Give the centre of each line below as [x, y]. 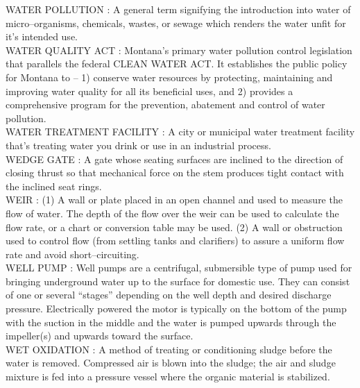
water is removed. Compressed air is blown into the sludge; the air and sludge [171, 363]
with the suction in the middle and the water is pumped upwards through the [171, 322]
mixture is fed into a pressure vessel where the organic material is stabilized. [168, 377]
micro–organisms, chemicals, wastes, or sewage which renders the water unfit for [176, 23]
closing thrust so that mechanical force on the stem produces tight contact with [175, 172]
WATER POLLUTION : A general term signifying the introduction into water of [178, 9]
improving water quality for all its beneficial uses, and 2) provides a [149, 91]
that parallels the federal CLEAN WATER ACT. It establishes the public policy [177, 64]
